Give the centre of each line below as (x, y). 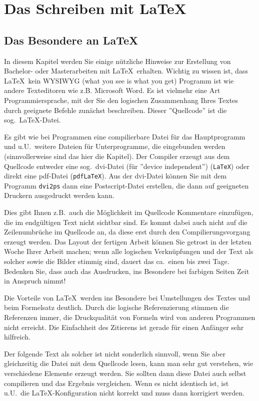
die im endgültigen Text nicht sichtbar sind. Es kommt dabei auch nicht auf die (126, 222)
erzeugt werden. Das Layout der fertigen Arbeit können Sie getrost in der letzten (128, 241)
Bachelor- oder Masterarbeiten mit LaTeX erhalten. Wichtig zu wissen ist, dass (126, 71)
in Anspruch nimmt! (35, 281)
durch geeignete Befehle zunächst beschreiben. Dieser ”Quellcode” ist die (115, 110)
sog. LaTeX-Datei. (32, 120)
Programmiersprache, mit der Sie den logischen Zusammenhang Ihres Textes (121, 100)
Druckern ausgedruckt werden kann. (59, 195)
